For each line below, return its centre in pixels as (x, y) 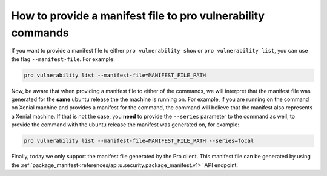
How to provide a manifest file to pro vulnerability (138, 16)
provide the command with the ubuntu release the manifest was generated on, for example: (125, 125)
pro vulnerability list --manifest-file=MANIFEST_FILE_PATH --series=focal (139, 141)
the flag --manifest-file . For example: (63, 59)
